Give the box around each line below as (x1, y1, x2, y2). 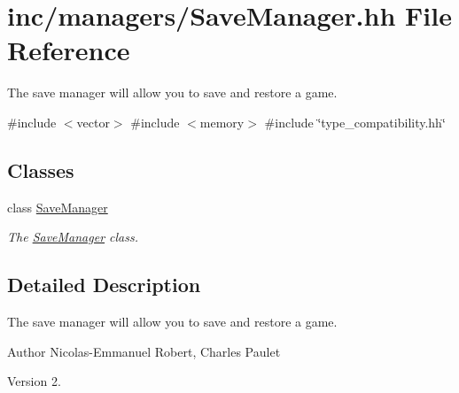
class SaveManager (7, 197, 108, 216)
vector (76, 112, 110, 131)
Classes (7, 156, 74, 183)
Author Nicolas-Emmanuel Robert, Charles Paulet (7, 342, 281, 360)
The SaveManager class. (7, 227, 139, 246)
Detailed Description (7, 271, 201, 298)
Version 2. (7, 372, 61, 390)
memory (199, 112, 245, 131)
